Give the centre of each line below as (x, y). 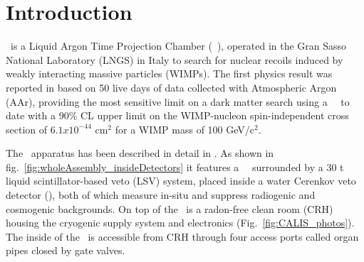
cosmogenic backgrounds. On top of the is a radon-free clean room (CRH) (170, 208)
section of (27, 129)
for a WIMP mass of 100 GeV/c (185, 129)
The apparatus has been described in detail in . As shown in (140, 153)
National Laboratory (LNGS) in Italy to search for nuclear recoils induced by (175, 59)
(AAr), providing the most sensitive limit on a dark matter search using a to (178, 101)
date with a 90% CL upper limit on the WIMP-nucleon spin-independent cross (177, 115)
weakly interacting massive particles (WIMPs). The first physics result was (169, 73)
